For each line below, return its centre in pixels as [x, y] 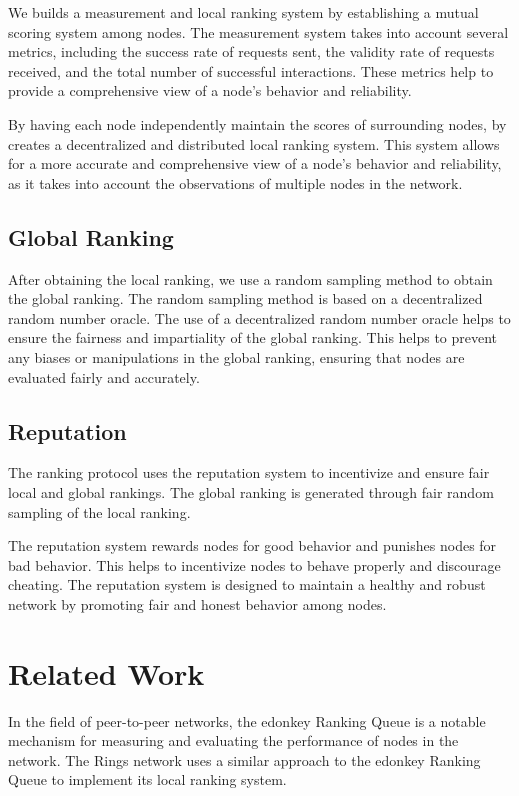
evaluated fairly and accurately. [104, 376]
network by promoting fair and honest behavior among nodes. [197, 603]
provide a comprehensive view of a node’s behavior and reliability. [210, 90]
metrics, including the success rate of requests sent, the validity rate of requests [251, 51]
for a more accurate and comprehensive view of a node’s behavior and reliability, [255, 163]
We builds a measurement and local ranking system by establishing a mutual [243, 12]
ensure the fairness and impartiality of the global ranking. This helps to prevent [253, 337]
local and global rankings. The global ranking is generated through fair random [251, 491]
